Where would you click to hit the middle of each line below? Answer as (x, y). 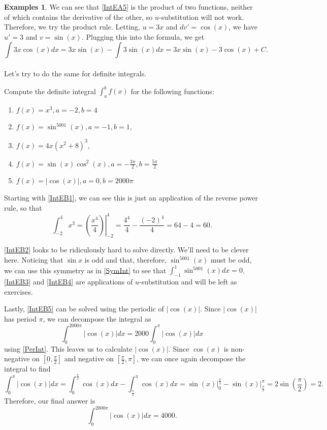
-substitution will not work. (201, 17)
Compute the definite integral (50, 91)
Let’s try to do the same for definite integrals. (75, 73)
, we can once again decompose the (191, 359)
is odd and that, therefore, (125, 260)
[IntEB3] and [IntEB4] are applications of (69, 281)
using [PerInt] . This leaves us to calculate (68, 348)
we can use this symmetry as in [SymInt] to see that (85, 270)
